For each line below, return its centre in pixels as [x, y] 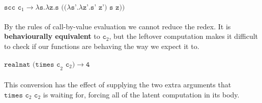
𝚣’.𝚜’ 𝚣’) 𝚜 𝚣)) [104, 8]
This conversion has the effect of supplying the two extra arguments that [118, 85]
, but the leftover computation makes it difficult [184, 36]
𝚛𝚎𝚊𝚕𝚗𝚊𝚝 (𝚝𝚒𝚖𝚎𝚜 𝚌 [32, 64]
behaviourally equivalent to [52, 36]
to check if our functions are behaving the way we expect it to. [102, 46]
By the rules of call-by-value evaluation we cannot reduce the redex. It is [118, 26]
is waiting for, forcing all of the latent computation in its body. [141, 94]
